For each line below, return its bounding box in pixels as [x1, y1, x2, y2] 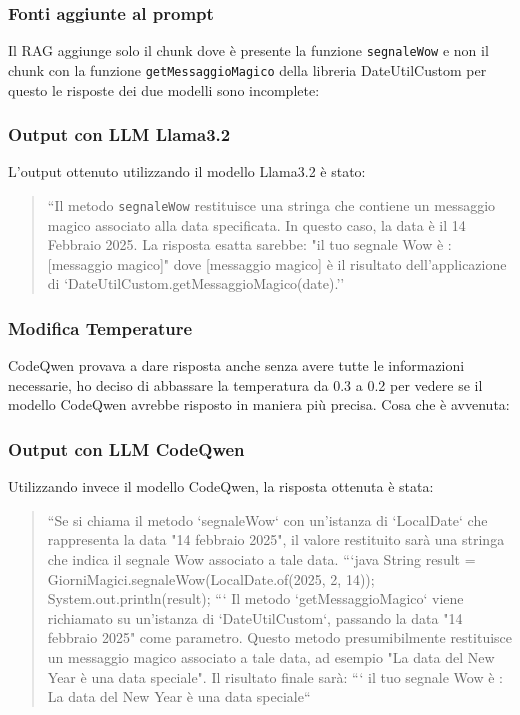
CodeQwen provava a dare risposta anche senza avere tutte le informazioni [8, 355, 465, 376]
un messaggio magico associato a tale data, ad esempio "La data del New [47, 646, 495, 667]
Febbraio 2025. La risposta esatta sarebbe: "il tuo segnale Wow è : [47, 234, 452, 255]
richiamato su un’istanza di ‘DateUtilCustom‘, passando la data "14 [47, 607, 463, 628]
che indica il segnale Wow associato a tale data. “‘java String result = [47, 548, 476, 569]
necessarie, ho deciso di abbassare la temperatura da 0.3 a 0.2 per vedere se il [8, 374, 483, 395]
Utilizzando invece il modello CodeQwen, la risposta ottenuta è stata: [8, 476, 434, 497]
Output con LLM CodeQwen [8, 436, 245, 461]
